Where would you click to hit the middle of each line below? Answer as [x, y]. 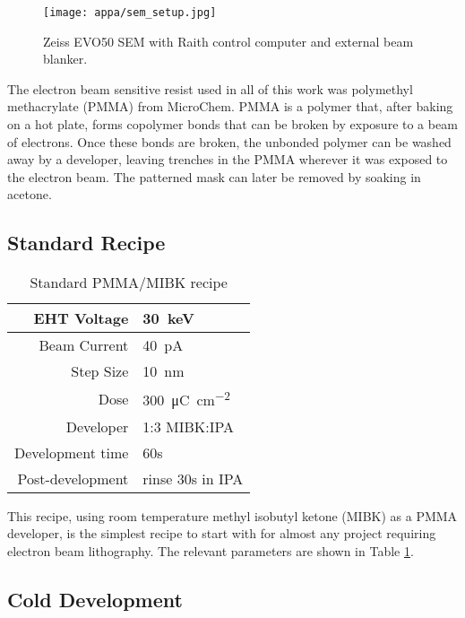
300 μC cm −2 [186, 399]
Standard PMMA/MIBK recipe [129, 283]
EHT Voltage [81, 318]
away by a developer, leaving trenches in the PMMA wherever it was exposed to [228, 159]
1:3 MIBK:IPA [189, 426]
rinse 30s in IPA [193, 478]
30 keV [168, 318]
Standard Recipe [86, 243]
